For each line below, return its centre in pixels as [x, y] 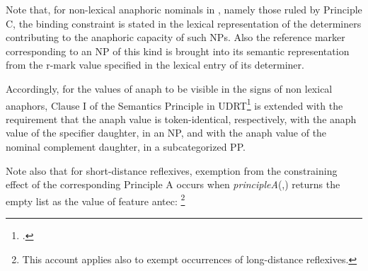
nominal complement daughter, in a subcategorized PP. [126, 146]
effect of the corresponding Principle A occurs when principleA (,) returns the [173, 184]
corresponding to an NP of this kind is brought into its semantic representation [178, 51]
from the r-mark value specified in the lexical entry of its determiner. [155, 65]
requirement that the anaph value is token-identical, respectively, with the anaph [181, 119]
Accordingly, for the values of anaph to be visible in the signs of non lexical [169, 88]
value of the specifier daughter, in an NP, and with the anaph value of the [166, 133]
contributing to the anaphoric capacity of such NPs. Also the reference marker [176, 37]
